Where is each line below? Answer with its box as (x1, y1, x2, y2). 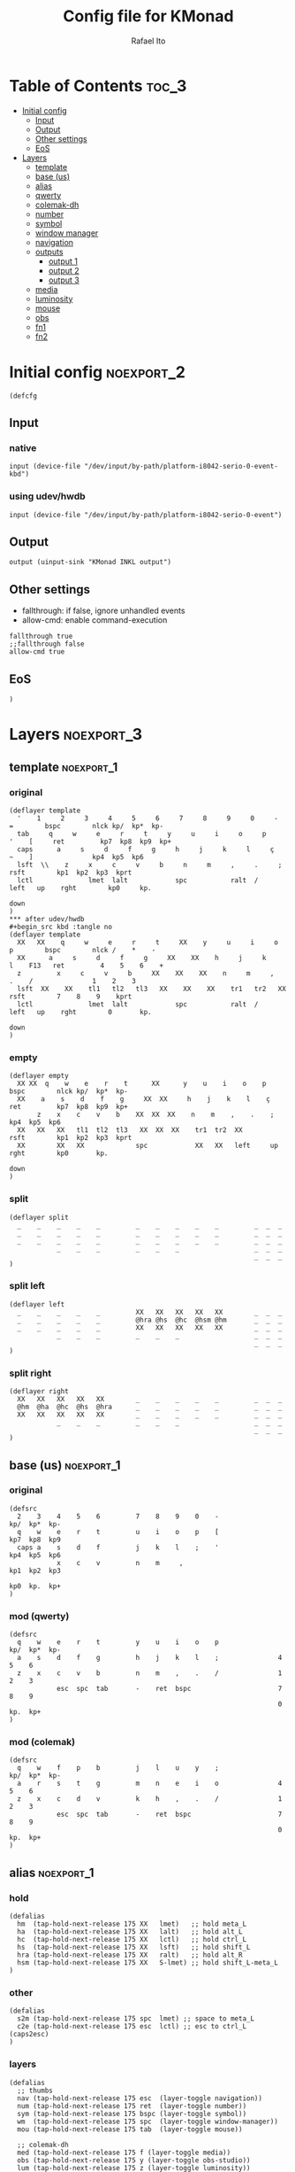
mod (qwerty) (9, 1610, 70, 1622)
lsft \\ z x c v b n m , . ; (17, 860, 283, 869)
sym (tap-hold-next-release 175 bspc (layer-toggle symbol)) (17, 2109, 247, 2118)
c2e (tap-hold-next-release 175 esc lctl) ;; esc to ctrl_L (17, 2022, 247, 2031)
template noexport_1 (9, 759, 118, 774)
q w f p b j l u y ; (17, 1764, 219, 1773)
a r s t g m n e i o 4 (17, 1779, 283, 1788)
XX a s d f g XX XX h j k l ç (17, 1095, 271, 1104)
